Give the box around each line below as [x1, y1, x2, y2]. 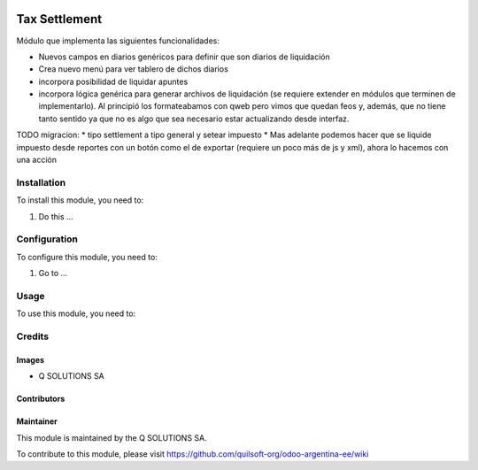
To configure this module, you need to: [16, 251, 158, 262]
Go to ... [38, 268, 68, 279]
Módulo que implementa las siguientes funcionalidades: [16, 35, 220, 46]
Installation [16, 176, 66, 189]
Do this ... [38, 211, 74, 221]
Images [16, 354, 44, 365]
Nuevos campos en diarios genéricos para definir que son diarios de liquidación [38, 51, 331, 62]
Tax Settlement [16, 12, 102, 27]
